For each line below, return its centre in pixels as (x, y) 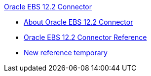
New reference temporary (66, 53)
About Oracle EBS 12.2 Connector (78, 22)
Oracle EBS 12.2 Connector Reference (85, 37)
